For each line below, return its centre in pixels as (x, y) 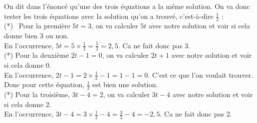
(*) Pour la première (37, 26)
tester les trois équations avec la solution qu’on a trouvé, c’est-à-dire (109, 16)
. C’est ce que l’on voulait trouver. (200, 74)
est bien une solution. (125, 84)
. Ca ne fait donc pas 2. (196, 114)
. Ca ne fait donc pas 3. (154, 45)
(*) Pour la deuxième (37, 55)
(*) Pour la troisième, (37, 94)
